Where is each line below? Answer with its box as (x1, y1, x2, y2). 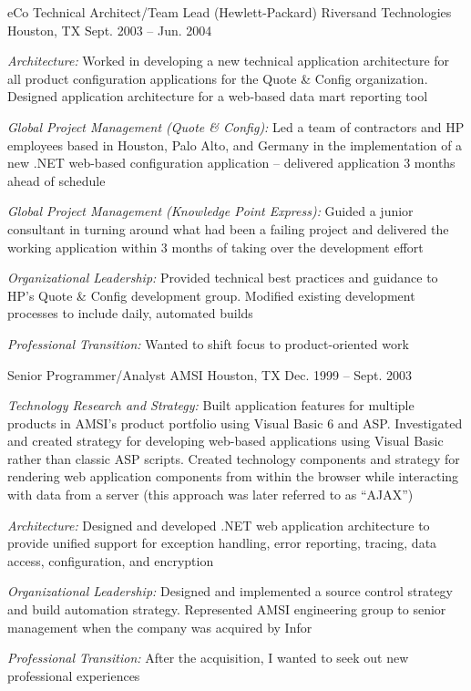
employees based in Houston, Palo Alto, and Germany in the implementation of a (7, 135, 463, 154)
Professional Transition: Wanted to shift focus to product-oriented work (7, 334, 409, 353)
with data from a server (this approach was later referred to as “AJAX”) (7, 485, 414, 504)
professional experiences (7, 665, 140, 685)
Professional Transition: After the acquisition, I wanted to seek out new (7, 648, 409, 667)
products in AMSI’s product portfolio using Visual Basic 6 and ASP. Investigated (7, 413, 463, 432)
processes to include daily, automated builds (7, 304, 253, 323)
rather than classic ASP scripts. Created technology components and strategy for (7, 449, 460, 468)
